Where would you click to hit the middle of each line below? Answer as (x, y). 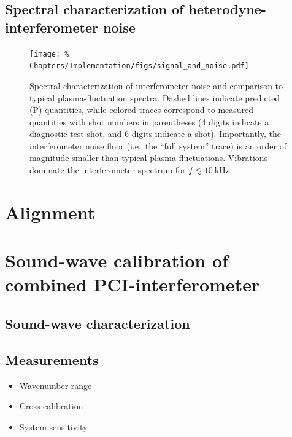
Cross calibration (51, 406)
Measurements (52, 359)
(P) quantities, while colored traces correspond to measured (142, 110)
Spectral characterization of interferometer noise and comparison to (156, 85)
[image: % (49, 54)
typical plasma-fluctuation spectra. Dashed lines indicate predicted (155, 97)
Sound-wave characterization (98, 323)
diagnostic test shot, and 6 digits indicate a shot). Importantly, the (155, 134)
